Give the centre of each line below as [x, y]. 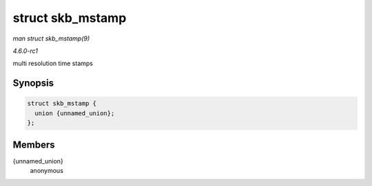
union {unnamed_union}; [75, 113]
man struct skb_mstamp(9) [51, 38]
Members [34, 144]
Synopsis [33, 83]
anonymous [46, 171]
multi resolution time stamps [53, 63]
